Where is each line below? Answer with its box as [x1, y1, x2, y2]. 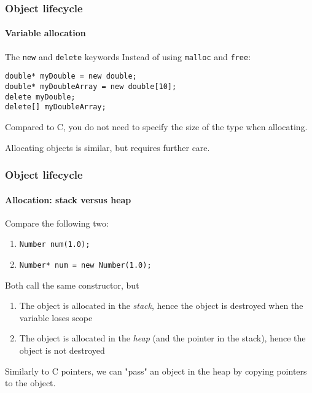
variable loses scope [19, 311, 93, 324]
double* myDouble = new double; [5, 72, 137, 81]
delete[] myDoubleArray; [5, 103, 106, 112]
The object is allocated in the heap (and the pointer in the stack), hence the [19, 332, 306, 344]
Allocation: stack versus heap [5, 193, 131, 206]
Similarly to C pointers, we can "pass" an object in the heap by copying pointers [5, 364, 307, 377]
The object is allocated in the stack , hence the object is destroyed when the [19, 299, 303, 312]
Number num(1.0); [19, 240, 90, 249]
